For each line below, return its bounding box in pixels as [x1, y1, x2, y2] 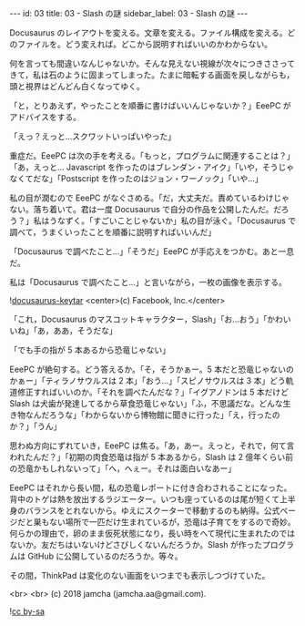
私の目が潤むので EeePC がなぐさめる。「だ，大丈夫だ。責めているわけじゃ [9, 192, 290, 203]
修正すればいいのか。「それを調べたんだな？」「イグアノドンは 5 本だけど [16, 386, 290, 397]
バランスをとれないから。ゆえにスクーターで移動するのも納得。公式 [25, 505, 280, 516]
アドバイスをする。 [9, 112, 82, 122]
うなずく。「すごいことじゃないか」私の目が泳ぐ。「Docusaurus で [48, 215, 297, 226]
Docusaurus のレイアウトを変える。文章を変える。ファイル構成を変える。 [9, 27, 288, 38]
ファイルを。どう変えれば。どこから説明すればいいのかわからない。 [16, 39, 273, 49]
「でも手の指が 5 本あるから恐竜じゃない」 [9, 344, 171, 355]
